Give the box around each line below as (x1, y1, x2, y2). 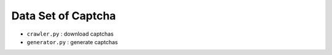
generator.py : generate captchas (26, 38, 118, 45)
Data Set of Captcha (11, 9, 116, 22)
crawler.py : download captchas (26, 30, 114, 37)
